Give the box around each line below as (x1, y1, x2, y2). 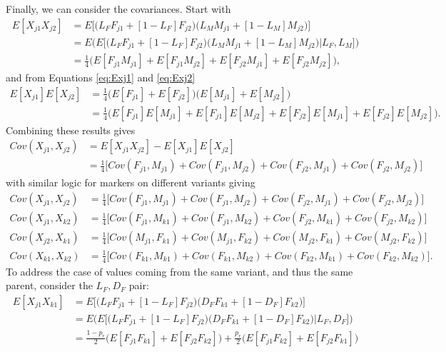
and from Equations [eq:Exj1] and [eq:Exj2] (6, 70, 196, 85)
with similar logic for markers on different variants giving (6, 175, 255, 190)
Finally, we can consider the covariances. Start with (6, 1, 231, 16)
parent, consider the (6, 278, 93, 293)
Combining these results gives (6, 122, 136, 137)
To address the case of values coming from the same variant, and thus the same (6, 263, 353, 278)
